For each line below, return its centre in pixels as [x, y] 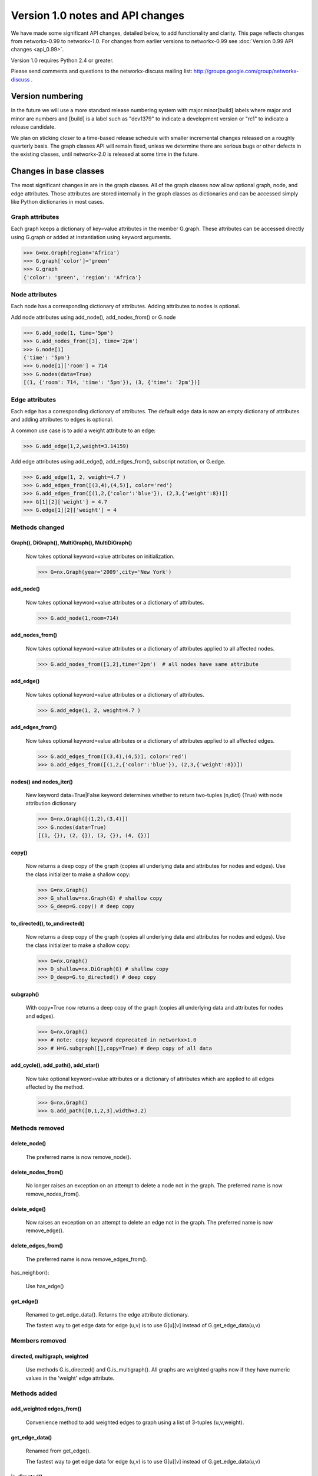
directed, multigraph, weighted [49, 1356]
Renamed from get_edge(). [58, 1451]
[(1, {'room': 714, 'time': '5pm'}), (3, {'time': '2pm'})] [112, 383]
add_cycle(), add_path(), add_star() [55, 1065]
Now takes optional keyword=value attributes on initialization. [100, 556]
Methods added [34, 1393]
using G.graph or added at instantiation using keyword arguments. [91, 237]
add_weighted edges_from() [46, 1409]
